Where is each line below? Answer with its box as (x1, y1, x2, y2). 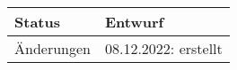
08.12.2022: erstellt (104, 38, 223, 58)
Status (14, 12, 60, 32)
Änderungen (14, 38, 91, 58)
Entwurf (104, 12, 164, 32)
